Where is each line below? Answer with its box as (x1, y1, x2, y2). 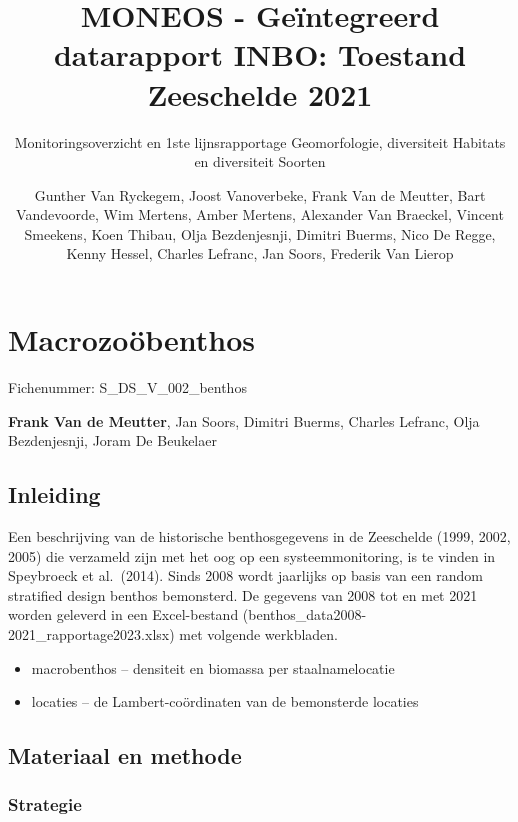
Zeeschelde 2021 (147, 73, 373, 114)
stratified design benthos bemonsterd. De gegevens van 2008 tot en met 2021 (8, 584, 478, 605)
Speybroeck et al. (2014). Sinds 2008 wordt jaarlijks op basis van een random (8, 565, 483, 586)
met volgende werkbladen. (179, 623, 338, 644)
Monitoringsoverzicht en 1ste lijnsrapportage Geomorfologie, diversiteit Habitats (14, 131, 506, 152)
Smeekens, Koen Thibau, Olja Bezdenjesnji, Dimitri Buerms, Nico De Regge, (24, 223, 496, 244)
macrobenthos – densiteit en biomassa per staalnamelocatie (31, 657, 395, 678)
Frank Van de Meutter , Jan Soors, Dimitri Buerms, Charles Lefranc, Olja (8, 410, 480, 431)
